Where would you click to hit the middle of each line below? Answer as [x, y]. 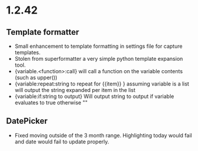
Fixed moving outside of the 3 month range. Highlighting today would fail [103, 135]
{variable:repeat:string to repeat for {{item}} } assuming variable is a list [102, 84]
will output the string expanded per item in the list [75, 90]
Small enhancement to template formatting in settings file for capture [98, 46]
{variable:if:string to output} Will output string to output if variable [94, 96]
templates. [27, 52]
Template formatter [43, 32]
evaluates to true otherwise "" [51, 103]
